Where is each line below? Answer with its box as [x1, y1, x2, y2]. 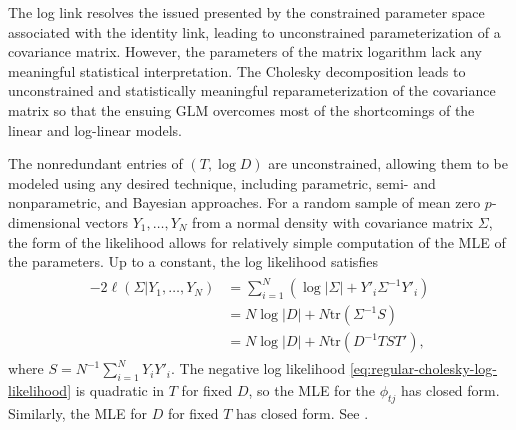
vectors [85, 211, 128, 232]
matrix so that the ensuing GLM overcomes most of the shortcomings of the [8, 99, 475, 120]
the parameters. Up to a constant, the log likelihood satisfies [8, 251, 378, 272]
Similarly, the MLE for [8, 402, 147, 423]
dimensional [8, 211, 81, 232]
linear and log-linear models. [8, 119, 183, 140]
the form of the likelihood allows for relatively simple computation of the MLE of [8, 231, 506, 252]
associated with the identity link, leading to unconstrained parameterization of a [8, 21, 501, 42]
